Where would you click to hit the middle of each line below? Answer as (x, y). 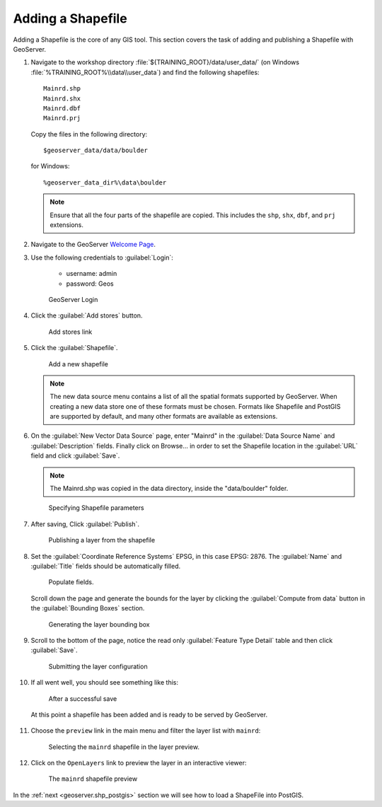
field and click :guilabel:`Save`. (75, 455)
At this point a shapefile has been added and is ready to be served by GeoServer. (149, 714)
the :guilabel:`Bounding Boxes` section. (88, 608)
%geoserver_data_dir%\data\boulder (105, 182)
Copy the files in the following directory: (89, 134)
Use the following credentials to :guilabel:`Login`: (102, 257)
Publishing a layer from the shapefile (102, 540)
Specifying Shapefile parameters (96, 508)
